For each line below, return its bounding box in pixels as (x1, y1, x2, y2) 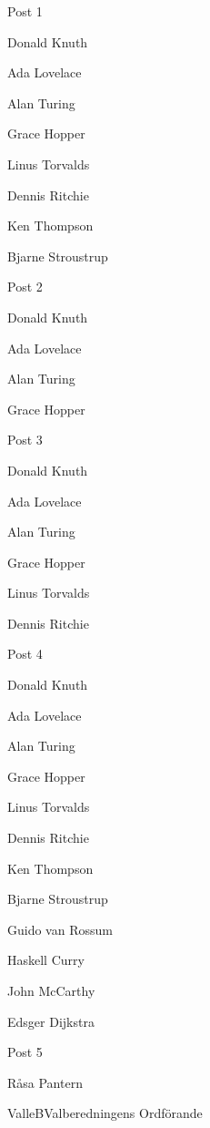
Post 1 (7, 2, 43, 20)
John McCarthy (7, 981, 95, 1000)
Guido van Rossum (7, 919, 113, 938)
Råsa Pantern (7, 1072, 83, 1092)
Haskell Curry (7, 950, 85, 969)
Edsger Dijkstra (7, 1011, 95, 1031)
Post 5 (7, 1042, 43, 1061)
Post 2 (7, 277, 43, 296)
